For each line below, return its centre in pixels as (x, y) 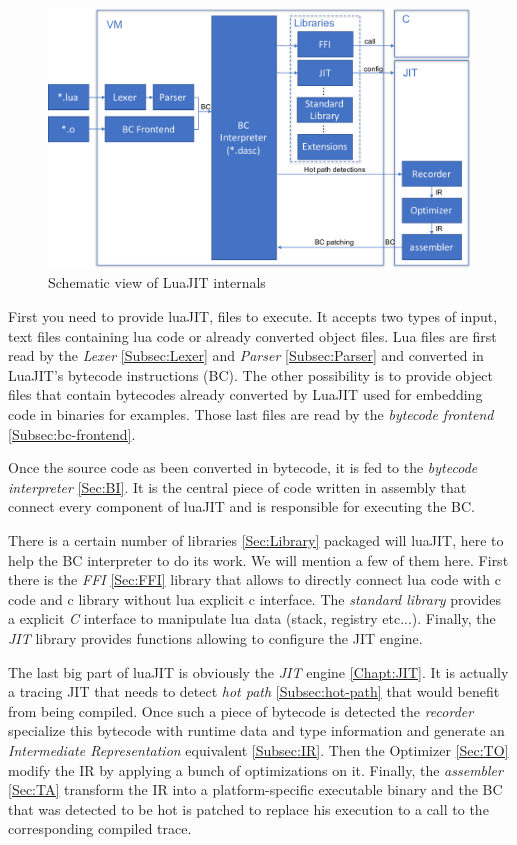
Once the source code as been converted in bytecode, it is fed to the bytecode (243, 467)
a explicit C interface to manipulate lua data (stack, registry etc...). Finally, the (252, 618)
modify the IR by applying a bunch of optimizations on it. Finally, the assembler (255, 769)
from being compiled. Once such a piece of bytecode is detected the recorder (241, 710)
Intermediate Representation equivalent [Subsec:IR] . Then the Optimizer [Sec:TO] (258, 749)
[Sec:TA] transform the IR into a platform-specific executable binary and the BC (255, 789)
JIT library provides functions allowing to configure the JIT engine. (215, 637)
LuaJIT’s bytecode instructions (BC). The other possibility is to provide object (250, 374)
